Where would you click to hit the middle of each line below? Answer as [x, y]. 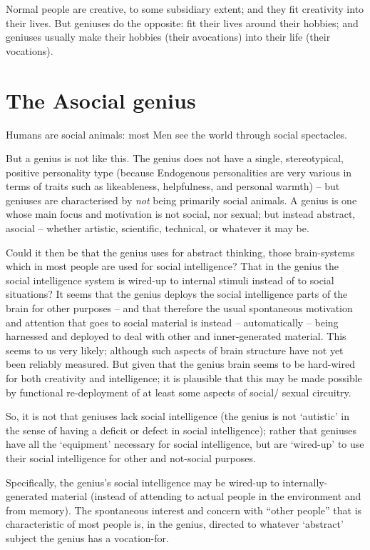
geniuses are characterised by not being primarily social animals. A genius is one [181, 200]
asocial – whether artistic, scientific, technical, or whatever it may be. [158, 228]
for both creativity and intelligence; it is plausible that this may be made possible [184, 378]
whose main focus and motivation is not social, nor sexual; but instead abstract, [181, 214]
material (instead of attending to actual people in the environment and [206, 496]
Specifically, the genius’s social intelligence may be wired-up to [143, 482]
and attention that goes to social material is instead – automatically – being [172, 322]
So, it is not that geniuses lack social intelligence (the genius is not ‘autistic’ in [178, 416]
